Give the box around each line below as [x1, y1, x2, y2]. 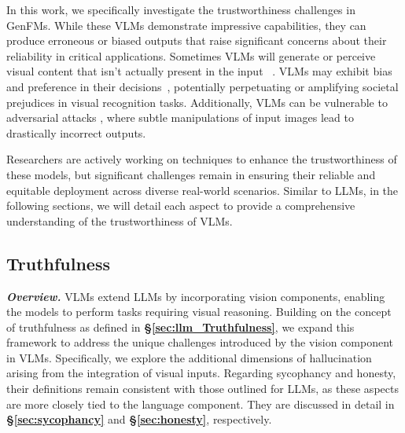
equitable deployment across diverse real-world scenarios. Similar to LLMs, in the [6, 182, 399, 198]
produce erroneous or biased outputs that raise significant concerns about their [6, 32, 387, 49]
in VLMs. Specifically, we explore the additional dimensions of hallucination [6, 349, 372, 365]
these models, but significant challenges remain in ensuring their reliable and [6, 166, 376, 182]
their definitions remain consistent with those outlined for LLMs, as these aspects [6, 380, 399, 397]
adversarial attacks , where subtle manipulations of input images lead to [6, 109, 354, 126]
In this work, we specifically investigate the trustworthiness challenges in [6, 2, 355, 17]
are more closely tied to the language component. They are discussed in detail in [6, 395, 395, 412]
